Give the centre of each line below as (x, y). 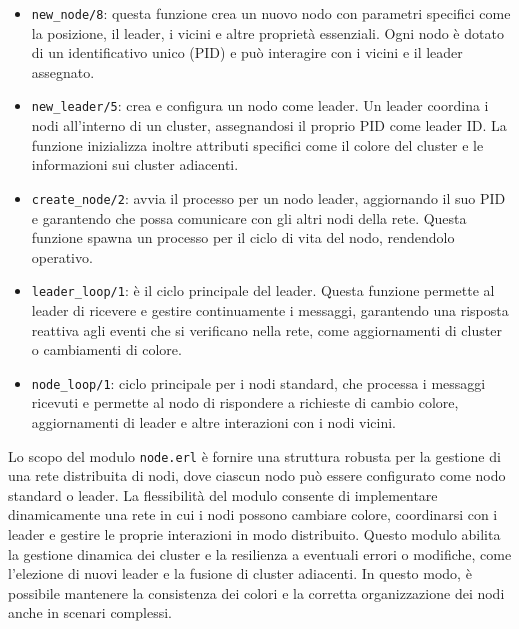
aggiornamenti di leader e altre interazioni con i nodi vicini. (213, 422)
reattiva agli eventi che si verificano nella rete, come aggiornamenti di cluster (266, 329)
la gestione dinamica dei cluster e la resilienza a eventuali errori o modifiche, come (260, 553)
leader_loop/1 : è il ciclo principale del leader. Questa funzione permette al (263, 290)
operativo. (62, 256)
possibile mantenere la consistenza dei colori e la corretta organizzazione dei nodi (256, 592)
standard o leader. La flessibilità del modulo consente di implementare (223, 494)
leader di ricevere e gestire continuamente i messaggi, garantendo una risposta (270, 309)
